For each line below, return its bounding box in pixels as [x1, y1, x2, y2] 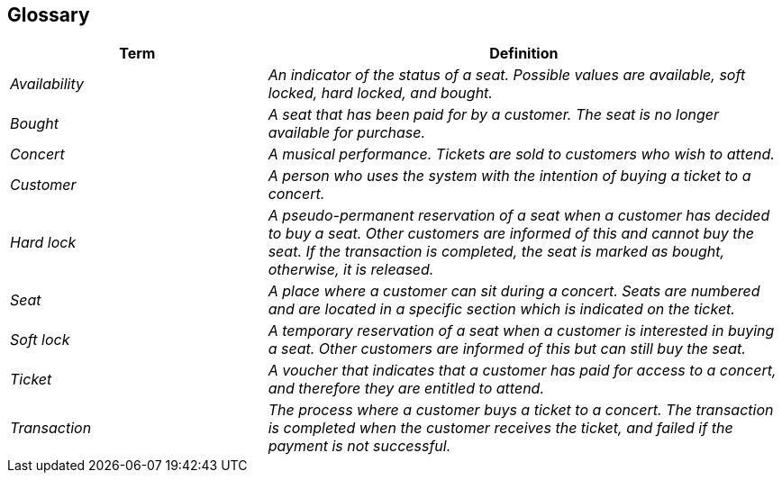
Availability [10, 75, 85, 94]
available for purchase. [268, 123, 426, 142]
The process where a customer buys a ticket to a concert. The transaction [268, 401, 774, 420]
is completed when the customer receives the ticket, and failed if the [268, 419, 733, 438]
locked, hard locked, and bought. [268, 84, 493, 103]
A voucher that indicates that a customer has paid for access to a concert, [268, 361, 777, 380]
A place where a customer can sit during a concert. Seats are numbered [268, 282, 760, 301]
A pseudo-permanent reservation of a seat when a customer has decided [268, 206, 770, 225]
